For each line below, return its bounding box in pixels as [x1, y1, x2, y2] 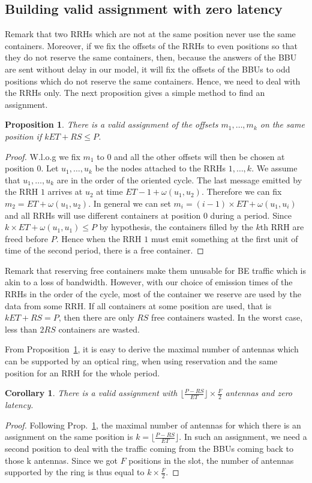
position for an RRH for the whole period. [5, 366, 160, 379]
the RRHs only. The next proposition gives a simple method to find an [5, 86, 265, 99]
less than [5, 322, 37, 335]
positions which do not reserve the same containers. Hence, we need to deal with [5, 74, 301, 87]
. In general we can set [88, 197, 171, 209]
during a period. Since [210, 209, 292, 221]
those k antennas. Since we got [5, 454, 118, 466]
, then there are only [58, 311, 134, 324]
